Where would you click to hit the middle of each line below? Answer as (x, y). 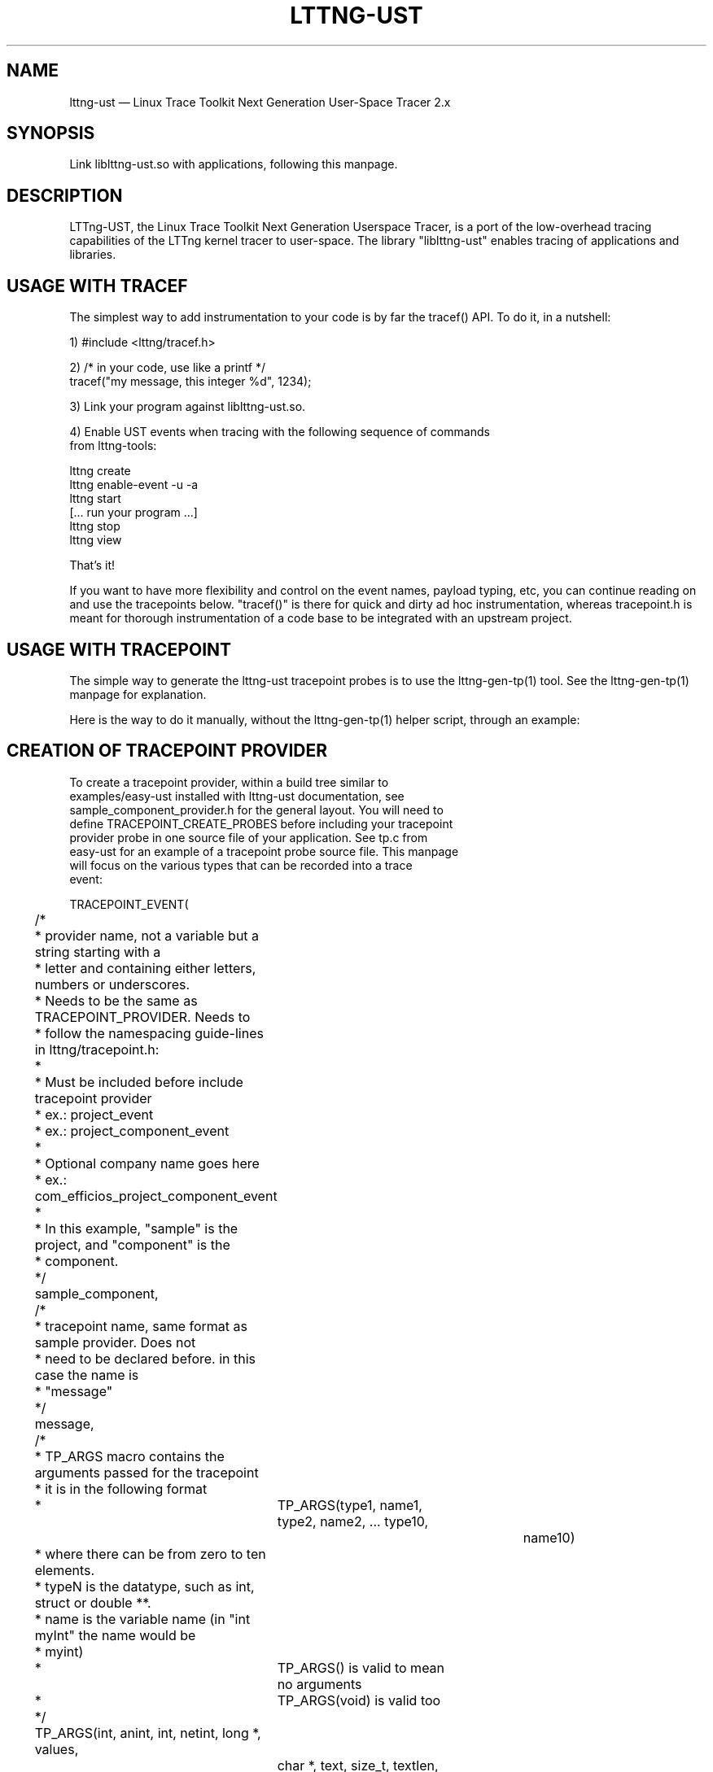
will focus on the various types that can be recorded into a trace (241, 865)
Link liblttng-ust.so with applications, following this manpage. (234, 164)
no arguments (319, 1684)
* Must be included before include (139, 1082)
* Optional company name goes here (147, 1163)
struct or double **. (93, 1602)
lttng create (100, 471)
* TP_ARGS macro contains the (129, 1456)
